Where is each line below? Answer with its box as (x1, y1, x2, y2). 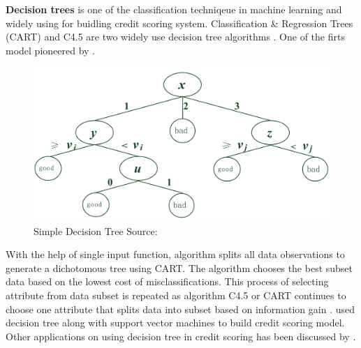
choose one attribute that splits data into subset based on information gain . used (6, 301, 355, 316)
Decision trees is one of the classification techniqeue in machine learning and (6, 2, 342, 16)
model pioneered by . (6, 43, 96, 57)
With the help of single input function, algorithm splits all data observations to (6, 247, 345, 262)
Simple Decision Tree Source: (34, 223, 158, 238)
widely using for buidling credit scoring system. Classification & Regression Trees (6, 15, 353, 30)
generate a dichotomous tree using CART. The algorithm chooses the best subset (6, 260, 353, 275)
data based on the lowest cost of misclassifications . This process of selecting (6, 274, 329, 289)
